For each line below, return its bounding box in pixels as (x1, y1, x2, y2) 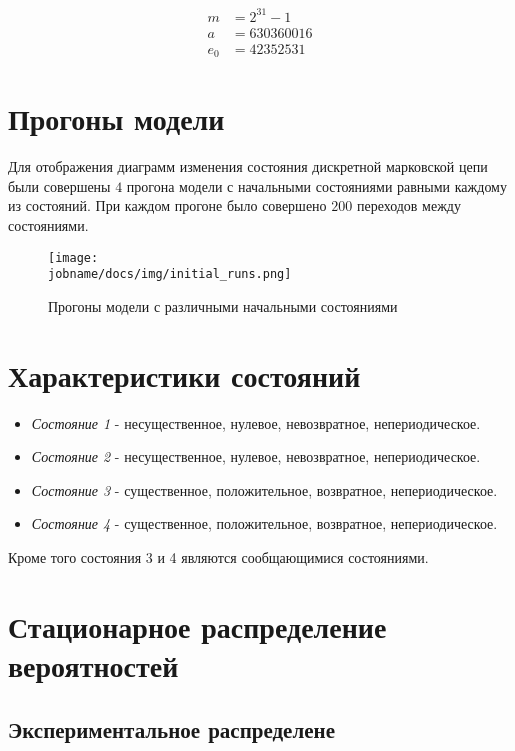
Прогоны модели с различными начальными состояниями (48, 295, 398, 316)
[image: (48, 250, 99, 265)
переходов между (356, 195, 461, 216)
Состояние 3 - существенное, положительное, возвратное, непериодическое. (31, 479, 498, 500)
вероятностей (8, 644, 179, 685)
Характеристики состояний (8, 354, 361, 395)
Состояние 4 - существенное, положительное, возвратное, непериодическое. (31, 513, 498, 534)
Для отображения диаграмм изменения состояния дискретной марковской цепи (8, 156, 488, 177)
